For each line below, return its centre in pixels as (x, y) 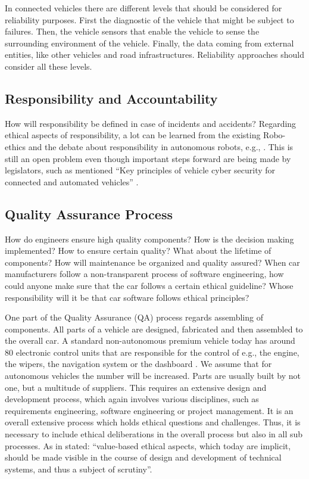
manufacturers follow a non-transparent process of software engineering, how (144, 274)
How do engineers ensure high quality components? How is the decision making (149, 239)
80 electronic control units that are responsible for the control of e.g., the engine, (152, 352)
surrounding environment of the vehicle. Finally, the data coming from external (149, 43)
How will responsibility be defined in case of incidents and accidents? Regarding (151, 123)
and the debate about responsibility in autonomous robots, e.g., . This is (161, 146)
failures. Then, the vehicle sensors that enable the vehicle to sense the (132, 31)
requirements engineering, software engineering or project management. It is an (149, 410)
